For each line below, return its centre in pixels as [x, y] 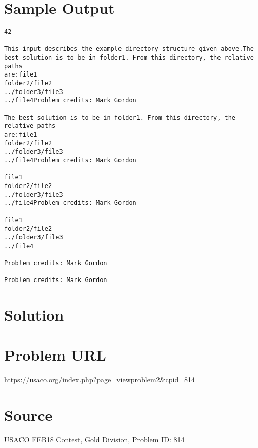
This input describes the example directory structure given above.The [129, 49]
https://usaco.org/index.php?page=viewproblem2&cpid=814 [100, 379]
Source [28, 415]
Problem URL [55, 355]
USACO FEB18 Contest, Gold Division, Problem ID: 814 [94, 440]
